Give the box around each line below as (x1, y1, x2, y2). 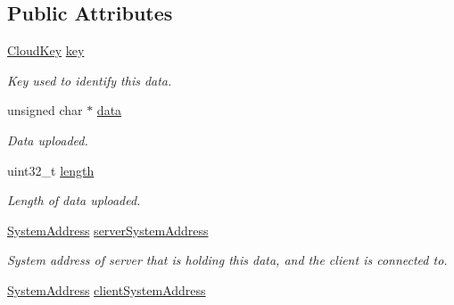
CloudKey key (7, 41, 85, 60)
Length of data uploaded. (7, 191, 141, 210)
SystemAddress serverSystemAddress (7, 220, 209, 239)
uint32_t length (7, 161, 95, 179)
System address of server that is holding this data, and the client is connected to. (7, 251, 448, 269)
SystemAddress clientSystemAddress (7, 280, 206, 299)
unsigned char (7, 101, 83, 120)
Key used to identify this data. (7, 70, 172, 89)
